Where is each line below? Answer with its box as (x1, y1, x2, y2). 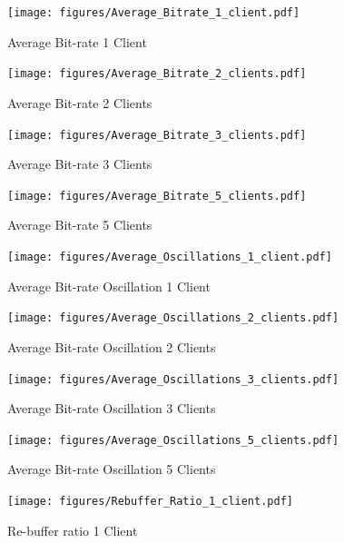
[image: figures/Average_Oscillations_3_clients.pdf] (7, 372, 339, 386)
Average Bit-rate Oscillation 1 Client (7, 276, 211, 295)
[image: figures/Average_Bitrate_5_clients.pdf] (7, 189, 307, 202)
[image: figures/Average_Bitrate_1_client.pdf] (7, 6, 300, 19)
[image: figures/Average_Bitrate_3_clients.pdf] (7, 128, 307, 142)
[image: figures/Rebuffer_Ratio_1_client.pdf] (7, 495, 293, 508)
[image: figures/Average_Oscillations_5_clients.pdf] (7, 433, 339, 447)
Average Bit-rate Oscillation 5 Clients (7, 459, 216, 479)
